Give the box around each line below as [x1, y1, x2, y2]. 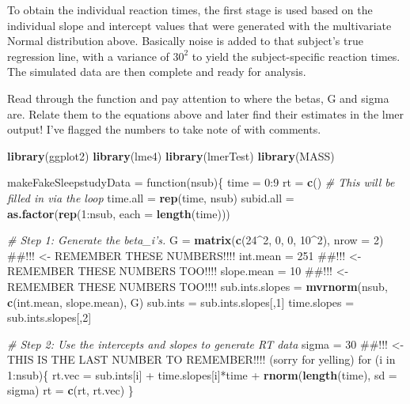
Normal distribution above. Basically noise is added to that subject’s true [7, 32, 363, 49]
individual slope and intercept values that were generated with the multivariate [7, 17, 392, 33]
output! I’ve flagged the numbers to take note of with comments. [7, 121, 321, 138]
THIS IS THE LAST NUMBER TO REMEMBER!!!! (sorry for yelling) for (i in [7, 351, 396, 368]
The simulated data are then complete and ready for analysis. [7, 63, 306, 80]
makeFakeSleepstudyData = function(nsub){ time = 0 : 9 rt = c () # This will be [7, 174, 395, 191]
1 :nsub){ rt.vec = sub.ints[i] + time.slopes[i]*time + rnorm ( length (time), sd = [7, 366, 397, 383]
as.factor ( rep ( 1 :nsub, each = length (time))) [7, 205, 230, 221]
